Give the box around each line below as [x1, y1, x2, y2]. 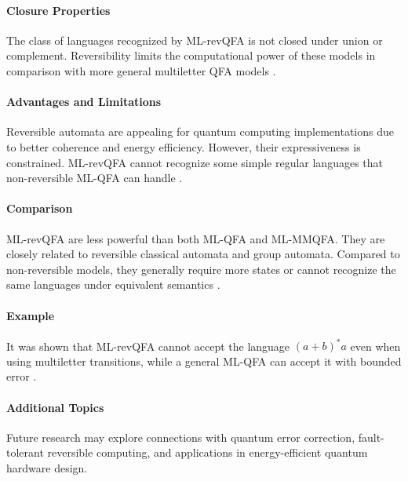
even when [350, 337, 401, 354]
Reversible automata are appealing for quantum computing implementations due [6, 123, 394, 140]
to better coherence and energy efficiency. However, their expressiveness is [6, 138, 361, 155]
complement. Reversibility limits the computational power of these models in [6, 47, 376, 64]
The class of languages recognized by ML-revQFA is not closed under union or [6, 31, 383, 48]
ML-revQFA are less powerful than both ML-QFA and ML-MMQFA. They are [6, 230, 385, 246]
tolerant [6, 444, 44, 461]
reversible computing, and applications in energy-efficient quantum [47, 444, 368, 461]
